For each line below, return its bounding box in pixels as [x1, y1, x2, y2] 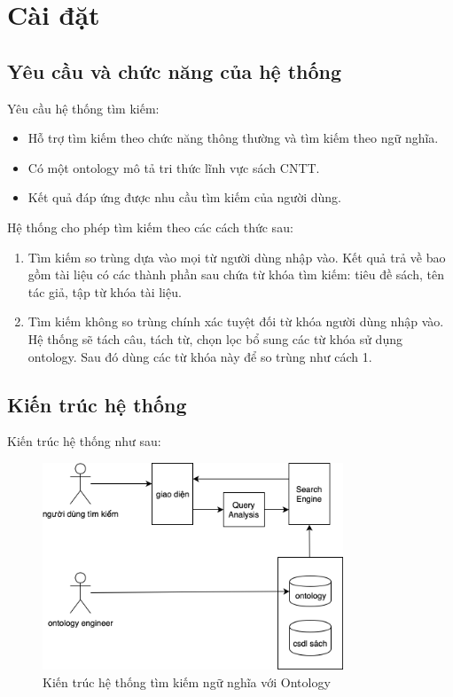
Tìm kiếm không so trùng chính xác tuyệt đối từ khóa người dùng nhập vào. [27, 312, 444, 331]
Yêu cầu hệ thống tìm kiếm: [7, 98, 160, 117]
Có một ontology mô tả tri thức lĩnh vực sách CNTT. [27, 158, 320, 176]
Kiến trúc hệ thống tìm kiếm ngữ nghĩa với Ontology [43, 672, 331, 691]
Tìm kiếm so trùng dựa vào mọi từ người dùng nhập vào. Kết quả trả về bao [27, 247, 446, 266]
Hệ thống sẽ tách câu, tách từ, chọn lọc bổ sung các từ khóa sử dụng [27, 329, 402, 348]
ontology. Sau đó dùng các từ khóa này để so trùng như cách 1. [27, 347, 372, 365]
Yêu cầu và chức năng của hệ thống [7, 57, 342, 84]
